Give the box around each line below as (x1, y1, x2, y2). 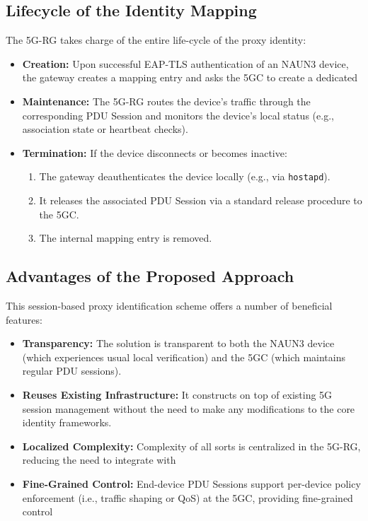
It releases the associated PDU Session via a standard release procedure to (39, 193, 362, 208)
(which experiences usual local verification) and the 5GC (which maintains (22, 349, 346, 364)
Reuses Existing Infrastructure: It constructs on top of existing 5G (22, 387, 333, 402)
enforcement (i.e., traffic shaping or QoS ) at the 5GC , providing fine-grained (22, 490, 353, 505)
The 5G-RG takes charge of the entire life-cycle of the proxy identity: (6, 33, 306, 47)
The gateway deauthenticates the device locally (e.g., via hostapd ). (39, 169, 330, 184)
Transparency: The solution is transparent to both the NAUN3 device (22, 336, 335, 351)
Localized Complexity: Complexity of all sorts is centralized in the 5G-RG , (22, 438, 361, 453)
